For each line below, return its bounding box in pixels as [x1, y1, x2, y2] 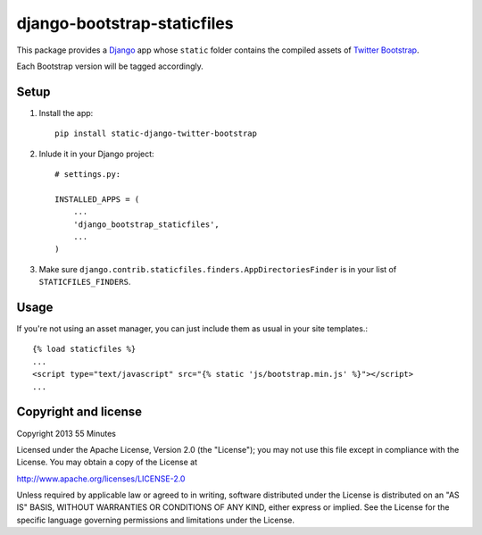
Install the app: [38, 107, 94, 118]
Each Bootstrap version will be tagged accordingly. [16, 61, 204, 71]
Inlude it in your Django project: [38, 148, 155, 159]
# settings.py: [54, 170, 121, 180]
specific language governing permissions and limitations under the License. [16, 514, 295, 525]
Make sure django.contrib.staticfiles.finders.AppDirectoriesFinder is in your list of [38, 263, 397, 274]
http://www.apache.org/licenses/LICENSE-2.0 [16, 473, 186, 484]
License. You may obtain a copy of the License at [16, 456, 198, 468]
